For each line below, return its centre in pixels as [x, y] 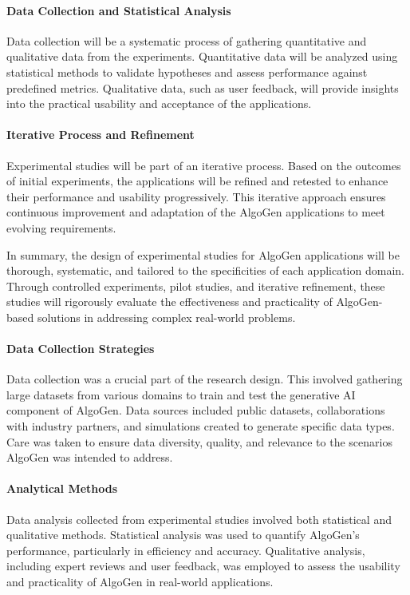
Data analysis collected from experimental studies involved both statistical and [199, 519]
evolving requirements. [61, 227]
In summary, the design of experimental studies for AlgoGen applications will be [203, 254]
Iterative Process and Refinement [101, 135]
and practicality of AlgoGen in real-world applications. [140, 582]
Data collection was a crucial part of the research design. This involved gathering [205, 379]
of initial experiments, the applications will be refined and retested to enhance [197, 181]
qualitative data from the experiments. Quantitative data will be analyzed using [202, 56]
